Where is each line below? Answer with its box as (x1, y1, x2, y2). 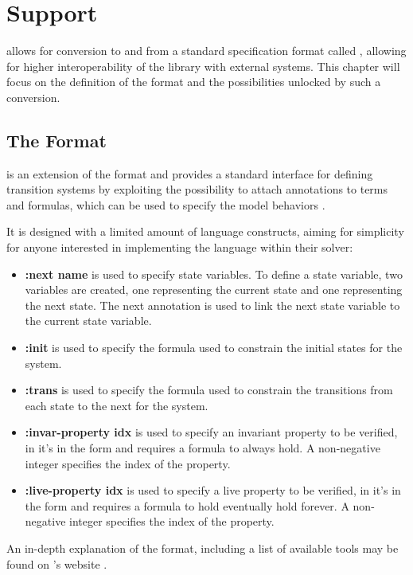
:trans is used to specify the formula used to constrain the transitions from (25, 381, 393, 398)
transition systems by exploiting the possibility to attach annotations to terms (6, 181, 388, 198)
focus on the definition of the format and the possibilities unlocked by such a (6, 73, 381, 90)
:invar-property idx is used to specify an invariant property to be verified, (25, 424, 398, 440)
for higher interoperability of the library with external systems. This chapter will (6, 57, 400, 74)
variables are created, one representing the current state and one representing (25, 281, 403, 298)
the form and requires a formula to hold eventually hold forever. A (25, 497, 349, 514)
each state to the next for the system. (25, 397, 208, 413)
